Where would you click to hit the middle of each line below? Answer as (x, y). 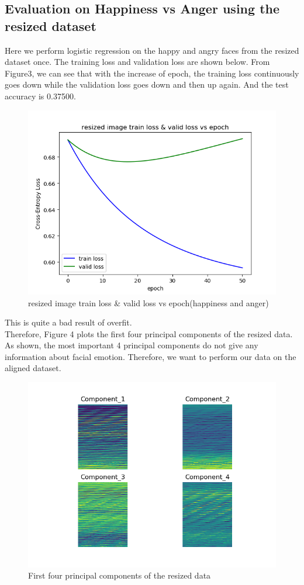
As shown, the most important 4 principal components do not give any (132, 345)
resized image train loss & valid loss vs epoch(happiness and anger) (148, 302)
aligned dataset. (33, 368)
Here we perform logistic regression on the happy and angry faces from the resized (152, 50)
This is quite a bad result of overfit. (68, 322)
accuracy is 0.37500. (40, 96)
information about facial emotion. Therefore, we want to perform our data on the (151, 356)
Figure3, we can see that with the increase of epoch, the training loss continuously (152, 73)
